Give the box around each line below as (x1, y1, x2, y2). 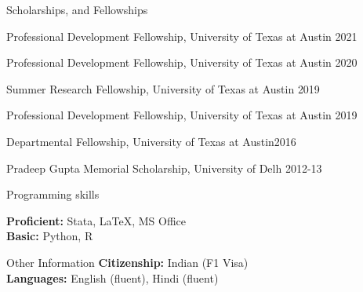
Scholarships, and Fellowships (6, 2, 148, 17)
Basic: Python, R (6, 228, 93, 244)
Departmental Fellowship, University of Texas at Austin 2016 (6, 133, 296, 149)
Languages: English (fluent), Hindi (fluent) (6, 269, 219, 286)
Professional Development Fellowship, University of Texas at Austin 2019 (6, 107, 358, 123)
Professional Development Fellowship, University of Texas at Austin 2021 (6, 27, 358, 44)
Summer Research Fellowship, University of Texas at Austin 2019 (6, 80, 320, 97)
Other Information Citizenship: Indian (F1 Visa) (6, 254, 249, 270)
